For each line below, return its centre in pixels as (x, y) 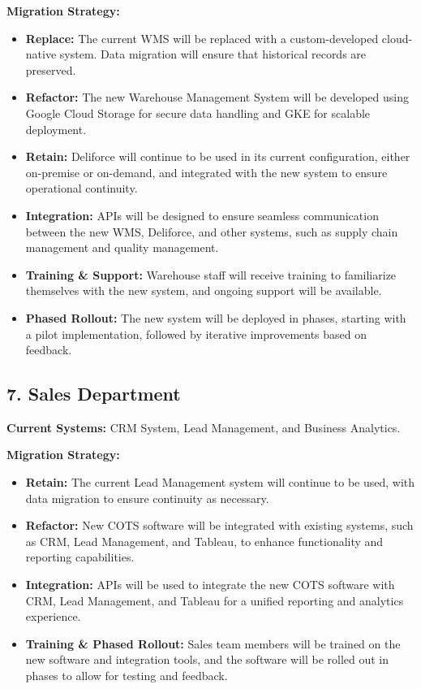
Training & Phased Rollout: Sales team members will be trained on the (213, 643)
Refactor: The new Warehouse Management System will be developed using (217, 97)
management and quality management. (122, 247)
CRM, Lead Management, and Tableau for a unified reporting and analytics (215, 600)
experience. (53, 616)
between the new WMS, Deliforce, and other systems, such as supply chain (212, 231)
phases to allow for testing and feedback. (127, 676)
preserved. (51, 69)
